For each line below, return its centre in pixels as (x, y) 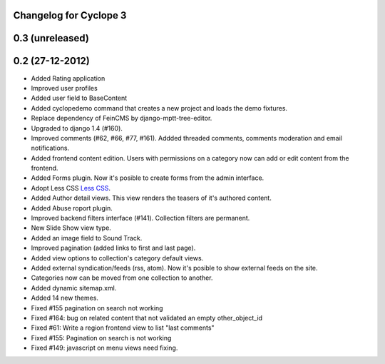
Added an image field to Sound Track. (87, 238)
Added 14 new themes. (65, 298)
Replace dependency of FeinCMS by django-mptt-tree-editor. (122, 118)
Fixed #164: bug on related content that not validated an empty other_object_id (147, 318)
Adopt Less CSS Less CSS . (71, 188)
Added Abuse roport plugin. (72, 208)
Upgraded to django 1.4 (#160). (77, 128)
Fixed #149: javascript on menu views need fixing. (104, 348)
